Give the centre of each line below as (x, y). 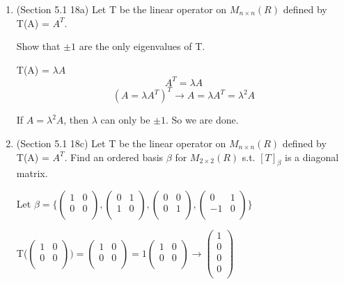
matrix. (32, 173)
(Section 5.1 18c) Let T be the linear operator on (121, 143)
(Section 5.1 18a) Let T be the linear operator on (122, 9)
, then (76, 120)
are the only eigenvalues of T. (142, 46)
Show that (38, 46)
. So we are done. (202, 120)
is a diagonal (312, 157)
